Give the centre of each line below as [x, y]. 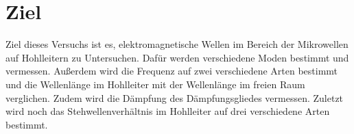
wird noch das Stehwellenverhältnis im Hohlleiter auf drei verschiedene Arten [168, 111]
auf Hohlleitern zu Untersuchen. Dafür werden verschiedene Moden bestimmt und [177, 57]
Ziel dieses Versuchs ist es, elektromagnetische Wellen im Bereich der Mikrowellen [177, 44]
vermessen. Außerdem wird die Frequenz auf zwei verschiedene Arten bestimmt [172, 71]
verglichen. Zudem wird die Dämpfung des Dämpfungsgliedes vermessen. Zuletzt [175, 97]
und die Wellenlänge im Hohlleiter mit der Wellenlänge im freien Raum [155, 84]
